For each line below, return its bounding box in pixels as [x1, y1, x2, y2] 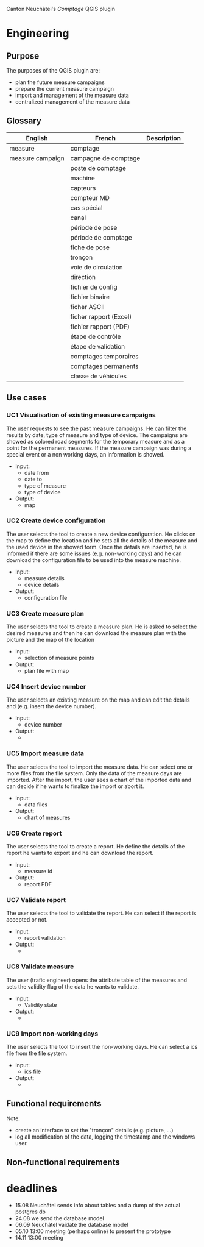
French [94, 133, 116, 142]
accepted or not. [6, 916, 48, 923]
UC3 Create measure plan [6, 609, 84, 617]
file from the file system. [6, 1050, 68, 1057]
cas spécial [70, 204, 103, 212]
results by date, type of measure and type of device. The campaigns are [6, 431, 188, 438]
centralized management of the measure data [15, 98, 130, 105]
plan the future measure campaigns [15, 79, 105, 86]
